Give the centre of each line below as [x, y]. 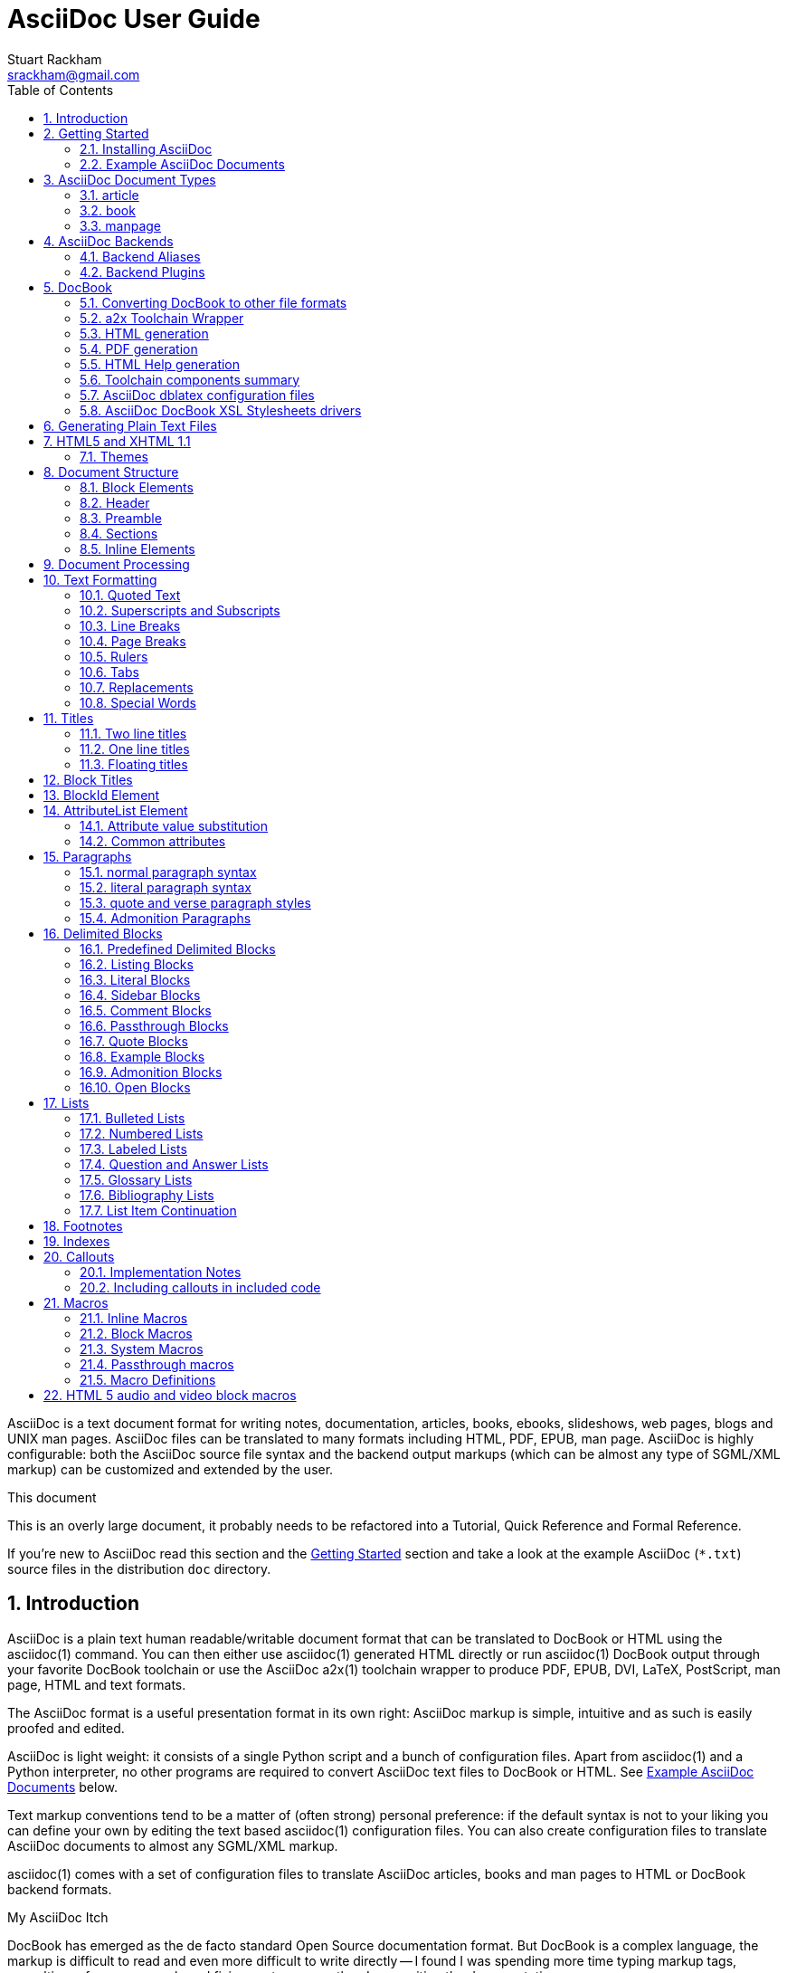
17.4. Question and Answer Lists [174, 1164]
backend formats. [60, 1889]
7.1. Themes [114, 456]
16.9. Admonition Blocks [151, 1072]
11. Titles [69, 718]
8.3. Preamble [121, 518]
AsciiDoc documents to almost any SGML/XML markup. [173, 1845]
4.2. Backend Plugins [142, 272]
